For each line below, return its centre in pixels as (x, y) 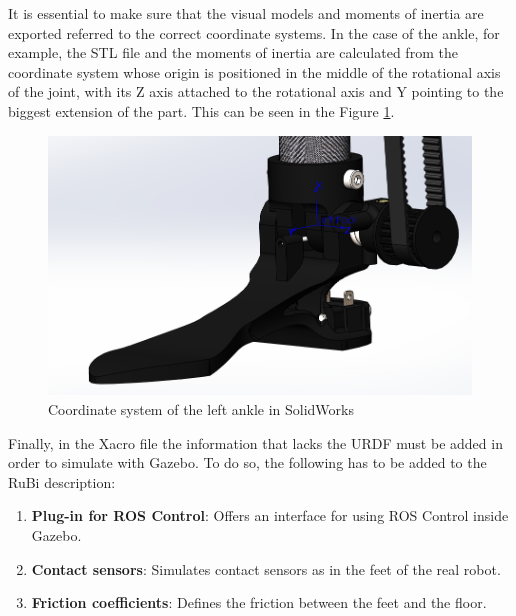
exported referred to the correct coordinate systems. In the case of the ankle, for (254, 32)
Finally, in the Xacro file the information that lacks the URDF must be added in (255, 442)
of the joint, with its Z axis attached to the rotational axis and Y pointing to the (256, 91)
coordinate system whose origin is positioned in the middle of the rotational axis (254, 71)
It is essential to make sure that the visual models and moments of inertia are (246, 13)
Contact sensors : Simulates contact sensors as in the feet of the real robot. (266, 568)
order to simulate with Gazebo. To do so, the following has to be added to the (247, 462)
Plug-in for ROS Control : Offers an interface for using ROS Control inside (270, 515)
